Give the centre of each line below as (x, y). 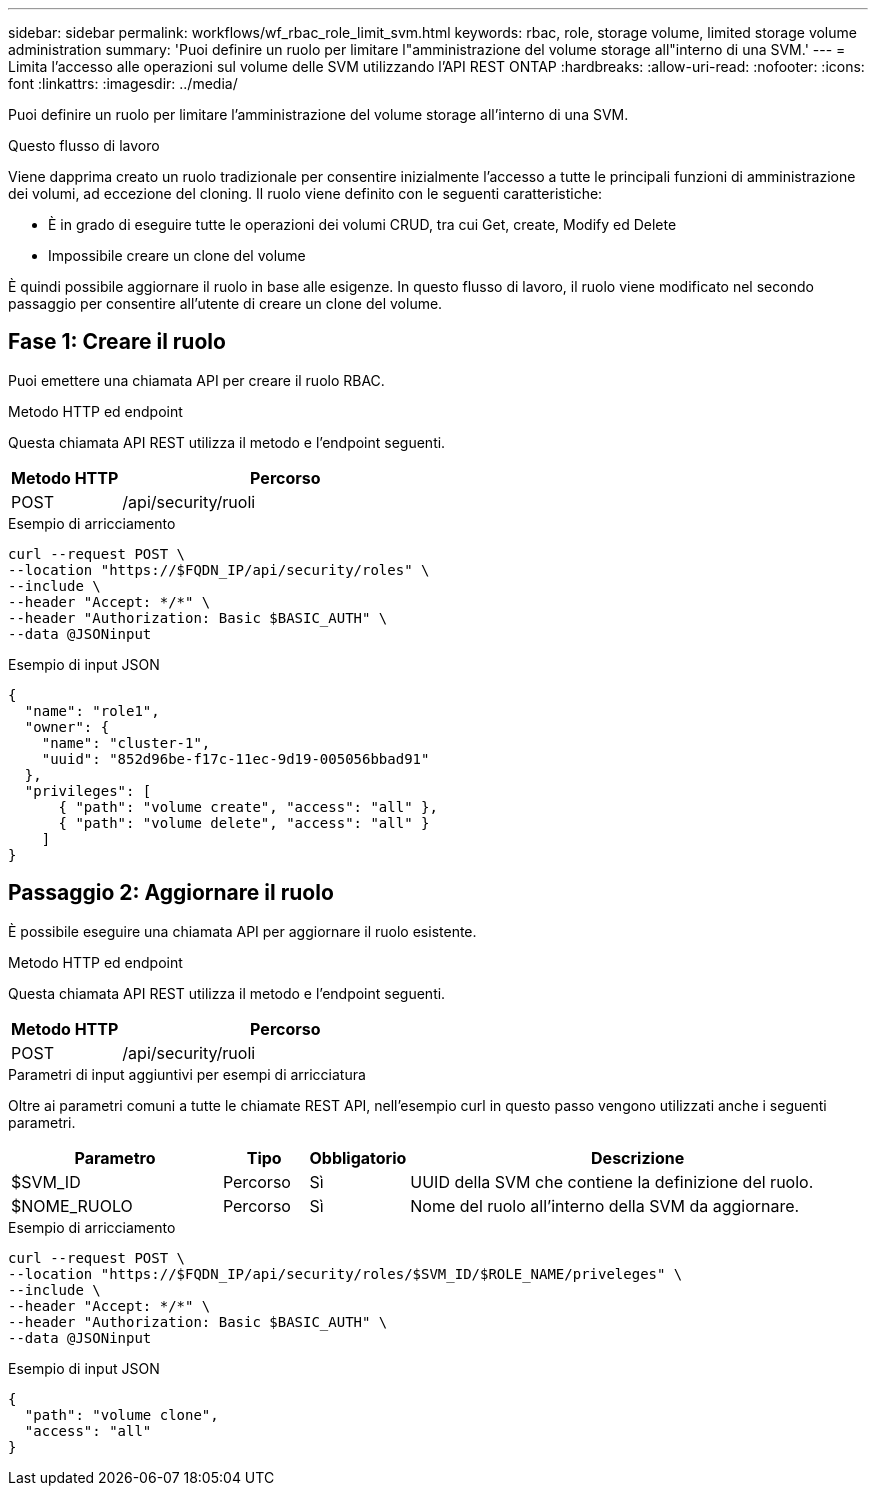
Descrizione (638, 1157)
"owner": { (67, 726)
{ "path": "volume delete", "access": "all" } (244, 822)
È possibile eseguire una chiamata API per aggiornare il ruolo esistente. (242, 931)
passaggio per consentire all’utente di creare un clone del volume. (225, 303)
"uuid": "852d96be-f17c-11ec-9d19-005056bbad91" (235, 758)
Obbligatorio (358, 1157)
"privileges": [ (88, 790)
